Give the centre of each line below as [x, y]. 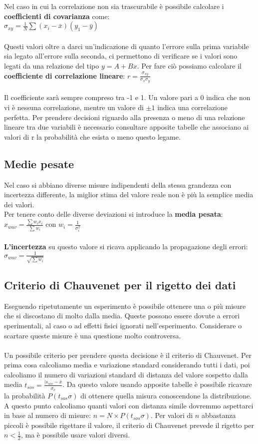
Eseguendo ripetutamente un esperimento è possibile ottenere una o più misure [125, 306]
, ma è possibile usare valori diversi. [75, 435]
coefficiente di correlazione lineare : [65, 75]
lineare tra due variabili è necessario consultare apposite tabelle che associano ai [127, 127]
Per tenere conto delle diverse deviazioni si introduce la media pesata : [114, 214]
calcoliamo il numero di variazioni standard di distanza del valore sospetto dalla [126, 374]
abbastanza [219, 415]
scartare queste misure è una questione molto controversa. [93, 335]
